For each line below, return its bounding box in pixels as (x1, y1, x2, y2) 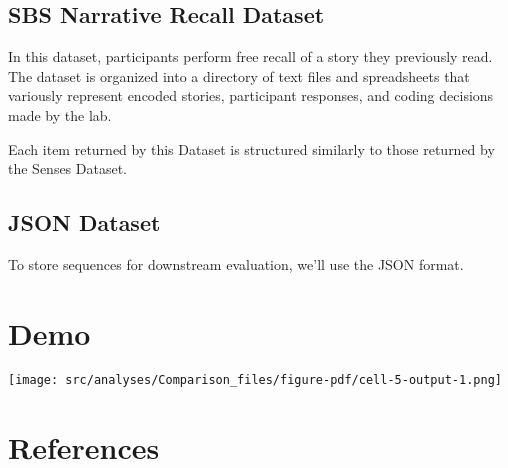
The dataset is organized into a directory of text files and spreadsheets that (8, 65, 470, 86)
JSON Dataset (8, 207, 161, 238)
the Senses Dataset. (8, 158, 128, 179)
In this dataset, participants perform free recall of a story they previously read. (8, 46, 493, 67)
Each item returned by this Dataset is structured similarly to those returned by (8, 138, 495, 159)
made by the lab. (8, 104, 112, 125)
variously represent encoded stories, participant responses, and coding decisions (8, 85, 494, 106)
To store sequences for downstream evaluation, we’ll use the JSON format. (8, 253, 464, 274)
